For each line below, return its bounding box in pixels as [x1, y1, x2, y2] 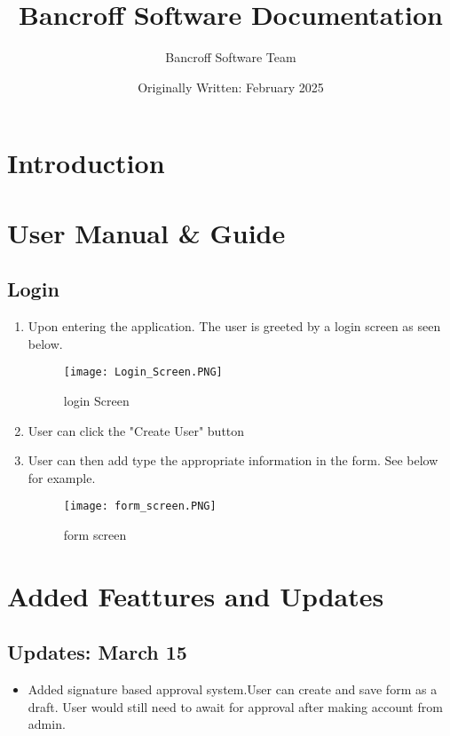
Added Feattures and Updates [7, 577, 384, 613]
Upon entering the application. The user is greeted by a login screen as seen [28, 317, 441, 336]
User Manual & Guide [7, 214, 286, 250]
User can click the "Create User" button [28, 421, 245, 439]
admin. [28, 715, 66, 733]
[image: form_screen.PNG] [63, 500, 217, 513]
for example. [28, 468, 96, 487]
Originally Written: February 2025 [138, 77, 324, 96]
